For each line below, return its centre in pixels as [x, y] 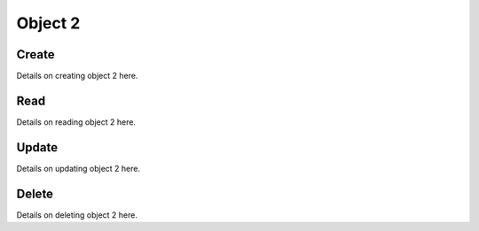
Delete [35, 193]
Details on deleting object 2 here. [77, 215]
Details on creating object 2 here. [77, 76]
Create [35, 54]
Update [37, 147]
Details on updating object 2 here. [79, 168]
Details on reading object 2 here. [76, 122]
